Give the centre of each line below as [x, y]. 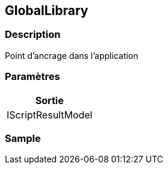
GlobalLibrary [47, 11]
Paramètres [33, 77]
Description [33, 35]
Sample [23, 138]
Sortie [49, 100]
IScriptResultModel [50, 115]
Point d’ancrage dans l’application [72, 55]
